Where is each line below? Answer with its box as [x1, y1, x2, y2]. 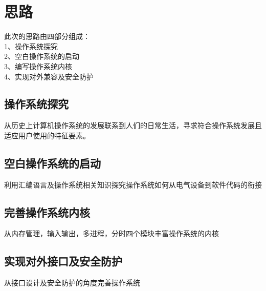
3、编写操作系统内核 [4, 60, 72, 71]
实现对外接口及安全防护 [4, 253, 122, 269]
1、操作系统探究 [4, 40, 58, 51]
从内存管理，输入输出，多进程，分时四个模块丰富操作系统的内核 [4, 228, 219, 239]
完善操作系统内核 [4, 204, 90, 220]
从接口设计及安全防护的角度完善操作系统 [4, 277, 140, 288]
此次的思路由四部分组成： [4, 31, 90, 41]
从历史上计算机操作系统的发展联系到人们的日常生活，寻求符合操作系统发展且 [4, 120, 262, 131]
